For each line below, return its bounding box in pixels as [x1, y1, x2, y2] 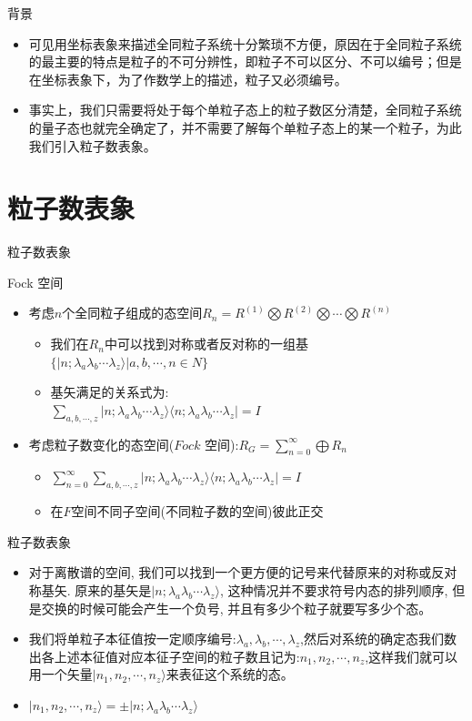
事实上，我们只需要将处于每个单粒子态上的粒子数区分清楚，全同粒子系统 [28, 100, 462, 119]
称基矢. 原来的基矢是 [28, 581, 152, 600]
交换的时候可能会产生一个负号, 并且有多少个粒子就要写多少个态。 [41, 598, 432, 617]
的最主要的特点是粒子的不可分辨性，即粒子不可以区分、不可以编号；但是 [28, 52, 462, 71]
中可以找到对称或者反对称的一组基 [104, 334, 308, 353]
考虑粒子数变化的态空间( [28, 434, 175, 453]
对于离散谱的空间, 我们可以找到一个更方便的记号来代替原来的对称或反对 [28, 563, 457, 582]
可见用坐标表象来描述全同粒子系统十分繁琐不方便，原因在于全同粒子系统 [28, 34, 462, 53]
